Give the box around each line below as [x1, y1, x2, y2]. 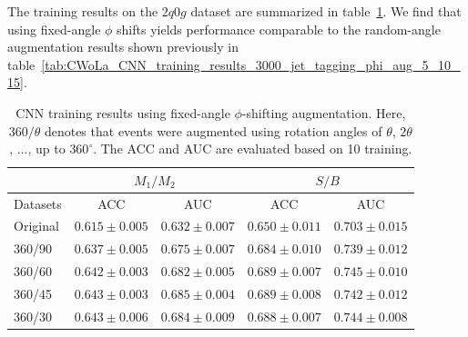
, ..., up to [9, 139, 66, 158]
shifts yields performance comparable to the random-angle [117, 19, 441, 38]
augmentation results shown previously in [7, 37, 239, 56]
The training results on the [7, 2, 158, 20]
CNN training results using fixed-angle [15, 103, 230, 122]
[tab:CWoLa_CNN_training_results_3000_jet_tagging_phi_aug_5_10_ [41, 55, 461, 74]
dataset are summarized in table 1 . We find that [190, 2, 462, 20]
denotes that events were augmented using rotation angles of [44, 121, 382, 140]
